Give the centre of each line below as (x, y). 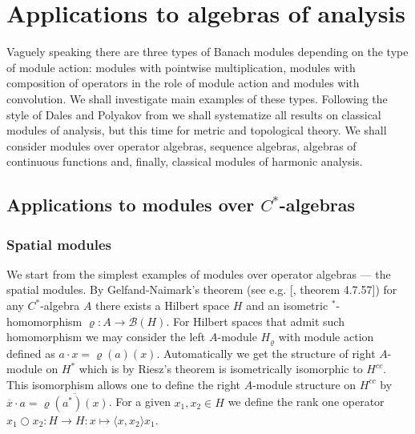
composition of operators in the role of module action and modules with (183, 83)
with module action (326, 337)
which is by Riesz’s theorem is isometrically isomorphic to (221, 369)
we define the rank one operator (306, 402)
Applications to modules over (131, 205)
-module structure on (304, 384)
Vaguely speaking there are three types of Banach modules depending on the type (207, 52)
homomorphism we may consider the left (106, 337)
